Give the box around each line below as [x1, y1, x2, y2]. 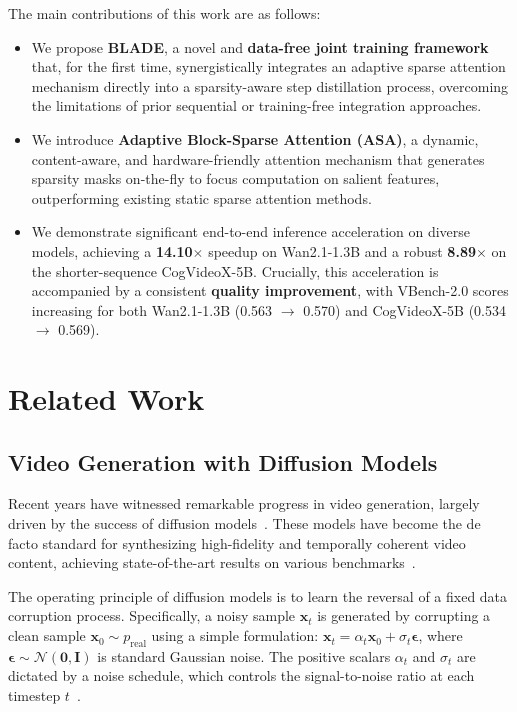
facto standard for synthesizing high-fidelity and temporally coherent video [8, 532, 466, 553]
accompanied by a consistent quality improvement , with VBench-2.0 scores [31, 280, 509, 301]
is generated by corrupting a [317, 605, 491, 626]
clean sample [8, 625, 86, 646]
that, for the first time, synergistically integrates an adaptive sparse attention [31, 56, 506, 77]
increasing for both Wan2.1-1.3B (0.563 [31, 299, 273, 320]
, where [418, 625, 463, 646]
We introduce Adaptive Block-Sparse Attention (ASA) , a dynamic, [31, 128, 479, 149]
